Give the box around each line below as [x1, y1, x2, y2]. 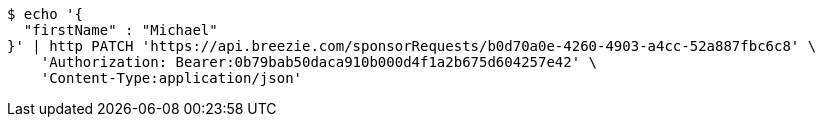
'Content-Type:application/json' [40, 70, 303, 86]
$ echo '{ [7, 6, 83, 22]
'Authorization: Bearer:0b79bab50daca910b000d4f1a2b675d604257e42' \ [40, 54, 598, 70]
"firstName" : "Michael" [23, 22, 218, 38]
